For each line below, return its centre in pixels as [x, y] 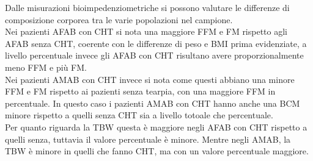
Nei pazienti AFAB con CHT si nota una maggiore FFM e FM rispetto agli [146, 31]
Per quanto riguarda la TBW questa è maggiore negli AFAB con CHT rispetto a [156, 127]
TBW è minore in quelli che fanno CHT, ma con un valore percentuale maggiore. [157, 151]
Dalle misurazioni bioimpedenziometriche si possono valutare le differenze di [147, 7]
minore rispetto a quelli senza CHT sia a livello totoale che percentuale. [139, 115]
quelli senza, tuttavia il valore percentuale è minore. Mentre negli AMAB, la [148, 139]
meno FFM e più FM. [46, 67]
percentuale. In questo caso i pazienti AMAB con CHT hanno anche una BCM [153, 103]
